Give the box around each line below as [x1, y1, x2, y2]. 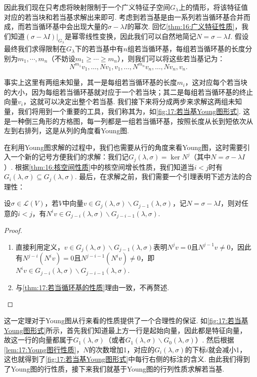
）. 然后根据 [195, 335, 234, 345]
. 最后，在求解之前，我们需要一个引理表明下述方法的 [75, 171, 245, 182]
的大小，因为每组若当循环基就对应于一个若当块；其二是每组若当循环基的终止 [4, 86, 253, 97]
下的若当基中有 [75, 43, 124, 53]
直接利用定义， [15, 241, 64, 252]
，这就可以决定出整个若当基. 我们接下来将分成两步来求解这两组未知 [23, 96, 242, 107]
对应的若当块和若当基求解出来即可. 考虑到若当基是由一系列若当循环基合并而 [4, 11, 251, 22]
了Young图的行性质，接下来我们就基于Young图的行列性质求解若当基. [4, 363, 224, 374]
